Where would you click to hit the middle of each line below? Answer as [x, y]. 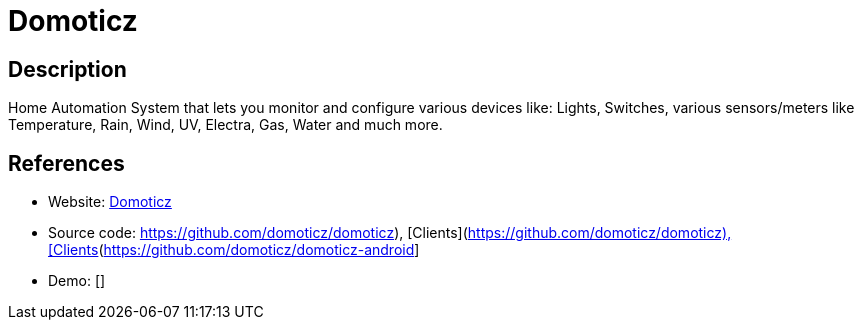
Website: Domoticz [110, 202]
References [66, 163]
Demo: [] [77, 281]
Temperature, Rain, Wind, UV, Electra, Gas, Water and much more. [225, 125]
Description [67, 69]
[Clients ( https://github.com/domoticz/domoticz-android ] [234, 250]
